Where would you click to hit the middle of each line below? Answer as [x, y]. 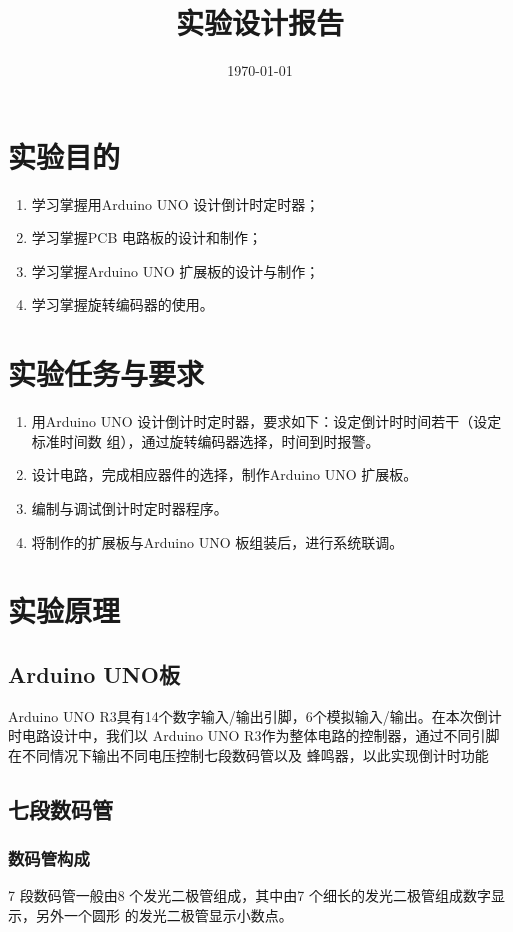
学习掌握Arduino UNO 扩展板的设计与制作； [175, 270]
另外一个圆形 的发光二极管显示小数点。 [164, 915]
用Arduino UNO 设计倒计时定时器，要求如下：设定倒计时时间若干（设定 [266, 421]
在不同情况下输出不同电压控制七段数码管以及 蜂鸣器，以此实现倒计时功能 [248, 754]
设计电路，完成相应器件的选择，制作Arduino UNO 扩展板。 [224, 474]
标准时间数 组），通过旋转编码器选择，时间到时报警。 [205, 440]
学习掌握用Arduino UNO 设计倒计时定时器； [175, 203]
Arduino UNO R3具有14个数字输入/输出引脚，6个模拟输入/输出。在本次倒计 [255, 715]
